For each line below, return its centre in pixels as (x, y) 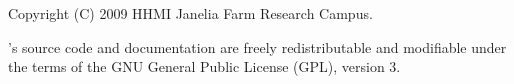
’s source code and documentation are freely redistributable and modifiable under (257, 46)
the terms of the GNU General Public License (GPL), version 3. (204, 66)
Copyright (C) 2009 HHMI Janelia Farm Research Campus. (190, 13)
